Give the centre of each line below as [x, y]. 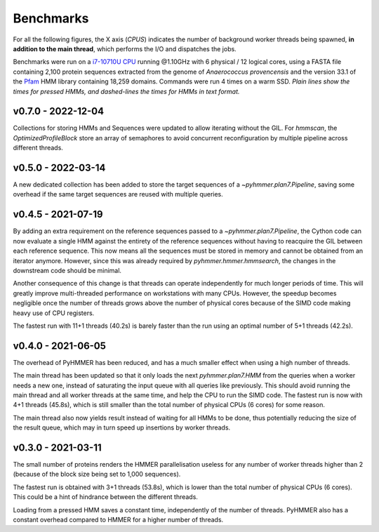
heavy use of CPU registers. [54, 313]
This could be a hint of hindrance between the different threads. [105, 497]
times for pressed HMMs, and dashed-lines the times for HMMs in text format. [126, 91]
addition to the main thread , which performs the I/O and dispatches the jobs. [125, 48]
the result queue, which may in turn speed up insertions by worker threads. [122, 427]
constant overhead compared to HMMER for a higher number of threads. [118, 520]
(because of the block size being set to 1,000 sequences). [97, 474]
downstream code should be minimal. [67, 270]
